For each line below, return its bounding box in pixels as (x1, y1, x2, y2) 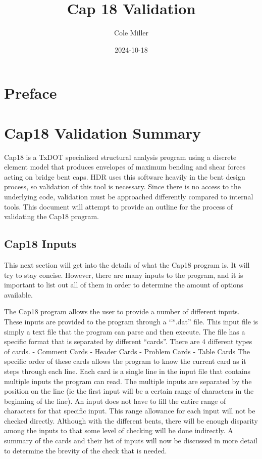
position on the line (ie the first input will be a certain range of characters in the (4, 386, 254, 396)
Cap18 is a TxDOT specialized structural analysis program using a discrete (4, 151, 237, 162)
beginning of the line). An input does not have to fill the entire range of (4, 395, 226, 406)
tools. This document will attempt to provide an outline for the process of (4, 201, 233, 212)
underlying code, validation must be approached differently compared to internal (4, 191, 253, 201)
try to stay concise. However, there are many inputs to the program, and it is (4, 269, 243, 280)
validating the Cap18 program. (4, 211, 99, 222)
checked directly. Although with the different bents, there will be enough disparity (4, 415, 258, 426)
